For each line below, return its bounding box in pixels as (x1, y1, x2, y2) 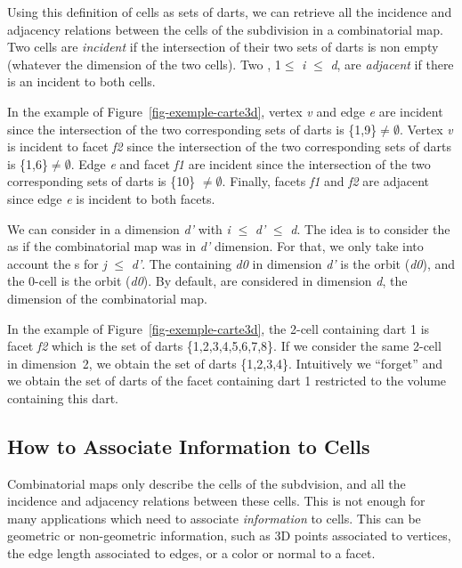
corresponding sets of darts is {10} (7, 172, 196, 191)
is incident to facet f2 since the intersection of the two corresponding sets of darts (7, 137, 451, 156)
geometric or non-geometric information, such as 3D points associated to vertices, (7, 526, 451, 545)
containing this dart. (7, 388, 118, 407)
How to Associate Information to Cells (7, 432, 370, 459)
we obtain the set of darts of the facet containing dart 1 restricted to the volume (7, 371, 447, 390)
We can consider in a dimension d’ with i (7, 219, 231, 238)
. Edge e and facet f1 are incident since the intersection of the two (70, 154, 431, 173)
